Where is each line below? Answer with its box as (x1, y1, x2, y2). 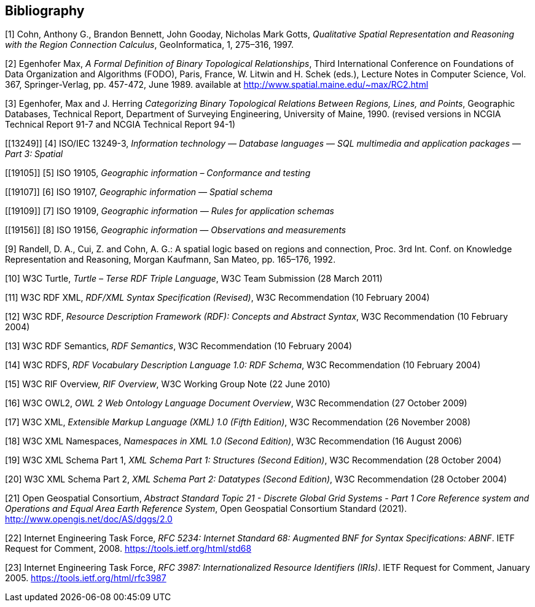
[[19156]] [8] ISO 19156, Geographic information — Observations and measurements (5, 225, 346, 236)
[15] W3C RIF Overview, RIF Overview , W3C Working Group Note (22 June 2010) (5, 379, 330, 390)
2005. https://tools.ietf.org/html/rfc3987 (5, 573, 166, 584)
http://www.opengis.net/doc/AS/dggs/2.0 (5, 514, 173, 525)
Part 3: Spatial (5, 149, 63, 160)
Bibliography (5, 3, 85, 18)
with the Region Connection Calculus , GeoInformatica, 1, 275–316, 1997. (5, 39, 294, 50)
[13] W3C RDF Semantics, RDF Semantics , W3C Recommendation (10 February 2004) (5, 341, 353, 352)
